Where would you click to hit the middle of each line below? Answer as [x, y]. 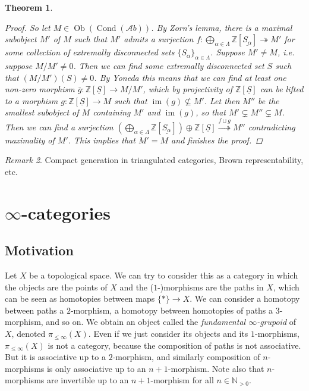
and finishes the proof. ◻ [217, 140]
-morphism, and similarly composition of [186, 357]
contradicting [272, 126]
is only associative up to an [96, 368]
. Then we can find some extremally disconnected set [169, 65]
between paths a [34, 310]
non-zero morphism [40, 89]
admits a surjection [159, 39]
